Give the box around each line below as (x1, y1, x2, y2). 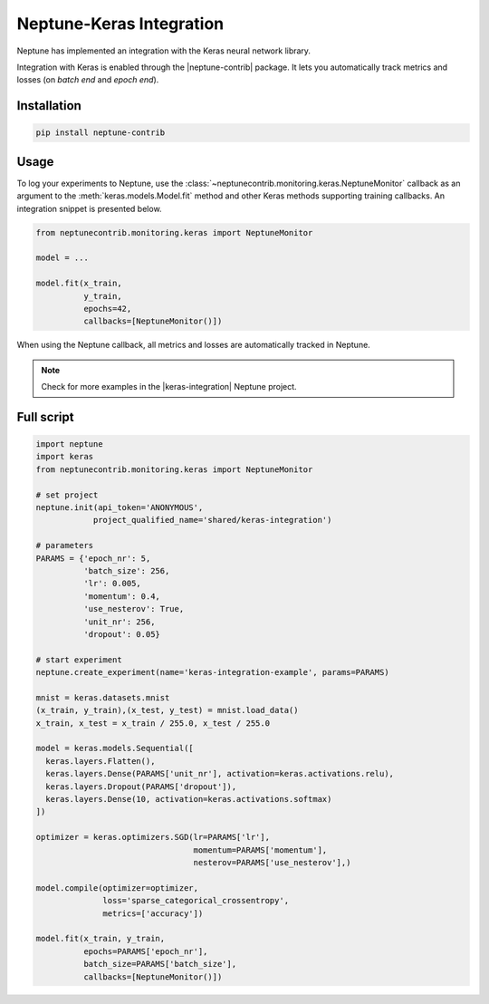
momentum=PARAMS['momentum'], (193, 845, 328, 855)
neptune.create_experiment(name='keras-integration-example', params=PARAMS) (35, 667, 389, 678)
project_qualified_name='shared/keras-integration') (92, 515, 332, 526)
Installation (16, 98, 81, 113)
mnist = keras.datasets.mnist (35, 692, 170, 702)
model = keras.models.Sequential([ (35, 743, 194, 754)
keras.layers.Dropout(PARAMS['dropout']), (45, 781, 237, 792)
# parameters (35, 540, 94, 551)
